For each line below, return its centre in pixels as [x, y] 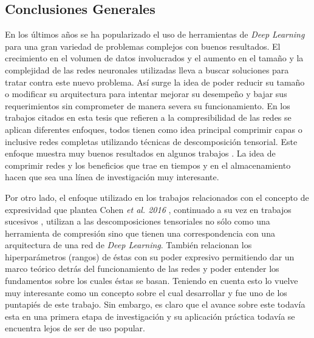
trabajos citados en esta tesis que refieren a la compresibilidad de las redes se [148, 117]
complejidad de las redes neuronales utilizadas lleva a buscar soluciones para [147, 69]
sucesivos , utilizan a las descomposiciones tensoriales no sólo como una [138, 221]
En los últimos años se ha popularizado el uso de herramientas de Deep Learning [155, 34]
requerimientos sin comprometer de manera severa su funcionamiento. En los [148, 105]
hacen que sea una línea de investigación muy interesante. [112, 177]
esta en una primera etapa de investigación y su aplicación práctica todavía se [150, 316]
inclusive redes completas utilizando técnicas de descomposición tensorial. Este [151, 141]
